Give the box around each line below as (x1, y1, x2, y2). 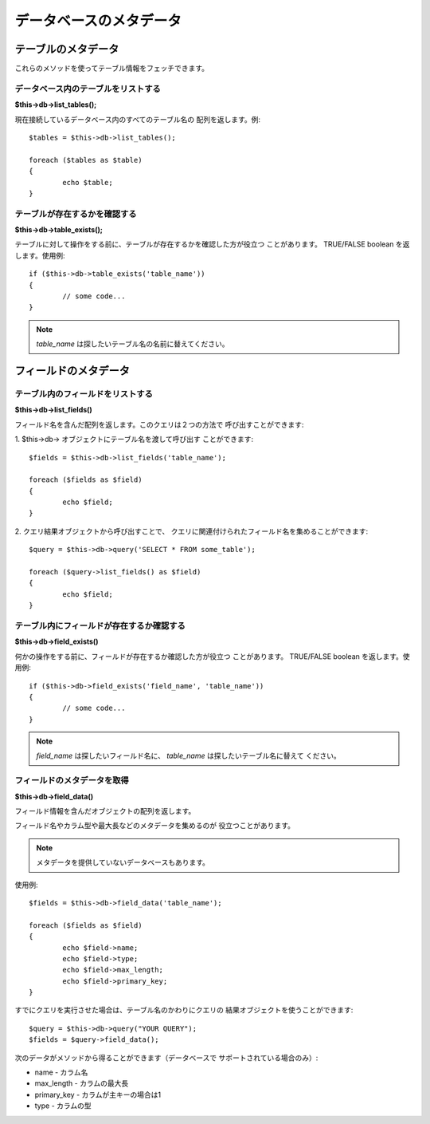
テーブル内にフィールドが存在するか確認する (14, 620, 186, 631)
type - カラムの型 (34, 1101, 92, 1110)
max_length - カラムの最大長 (34, 1079, 129, 1088)
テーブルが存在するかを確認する (14, 208, 137, 219)
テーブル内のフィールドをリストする (14, 388, 153, 399)
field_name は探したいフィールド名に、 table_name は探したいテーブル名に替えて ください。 (36, 751, 342, 761)
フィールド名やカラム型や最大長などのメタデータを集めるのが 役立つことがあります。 (14, 821, 295, 830)
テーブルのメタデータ (14, 42, 119, 56)
